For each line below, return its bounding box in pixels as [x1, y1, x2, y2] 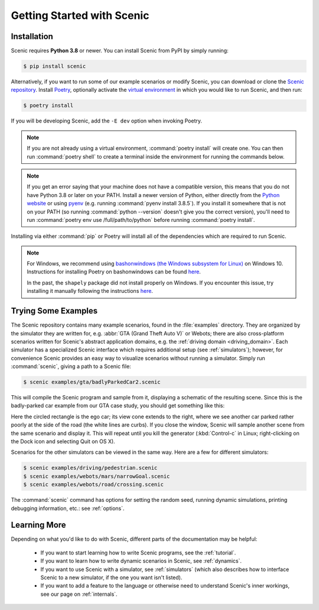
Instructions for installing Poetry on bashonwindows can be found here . [27, 268, 201, 275]
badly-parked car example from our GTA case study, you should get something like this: [11, 402, 224, 409]
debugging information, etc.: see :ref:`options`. [11, 505, 125, 512]
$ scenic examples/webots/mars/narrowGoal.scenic [23, 473, 170, 479]
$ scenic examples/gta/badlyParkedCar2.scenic [23, 379, 161, 386]
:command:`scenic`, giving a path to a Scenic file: [11, 363, 131, 370]
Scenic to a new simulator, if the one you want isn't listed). [40, 574, 183, 581]
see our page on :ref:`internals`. [40, 590, 118, 598]
